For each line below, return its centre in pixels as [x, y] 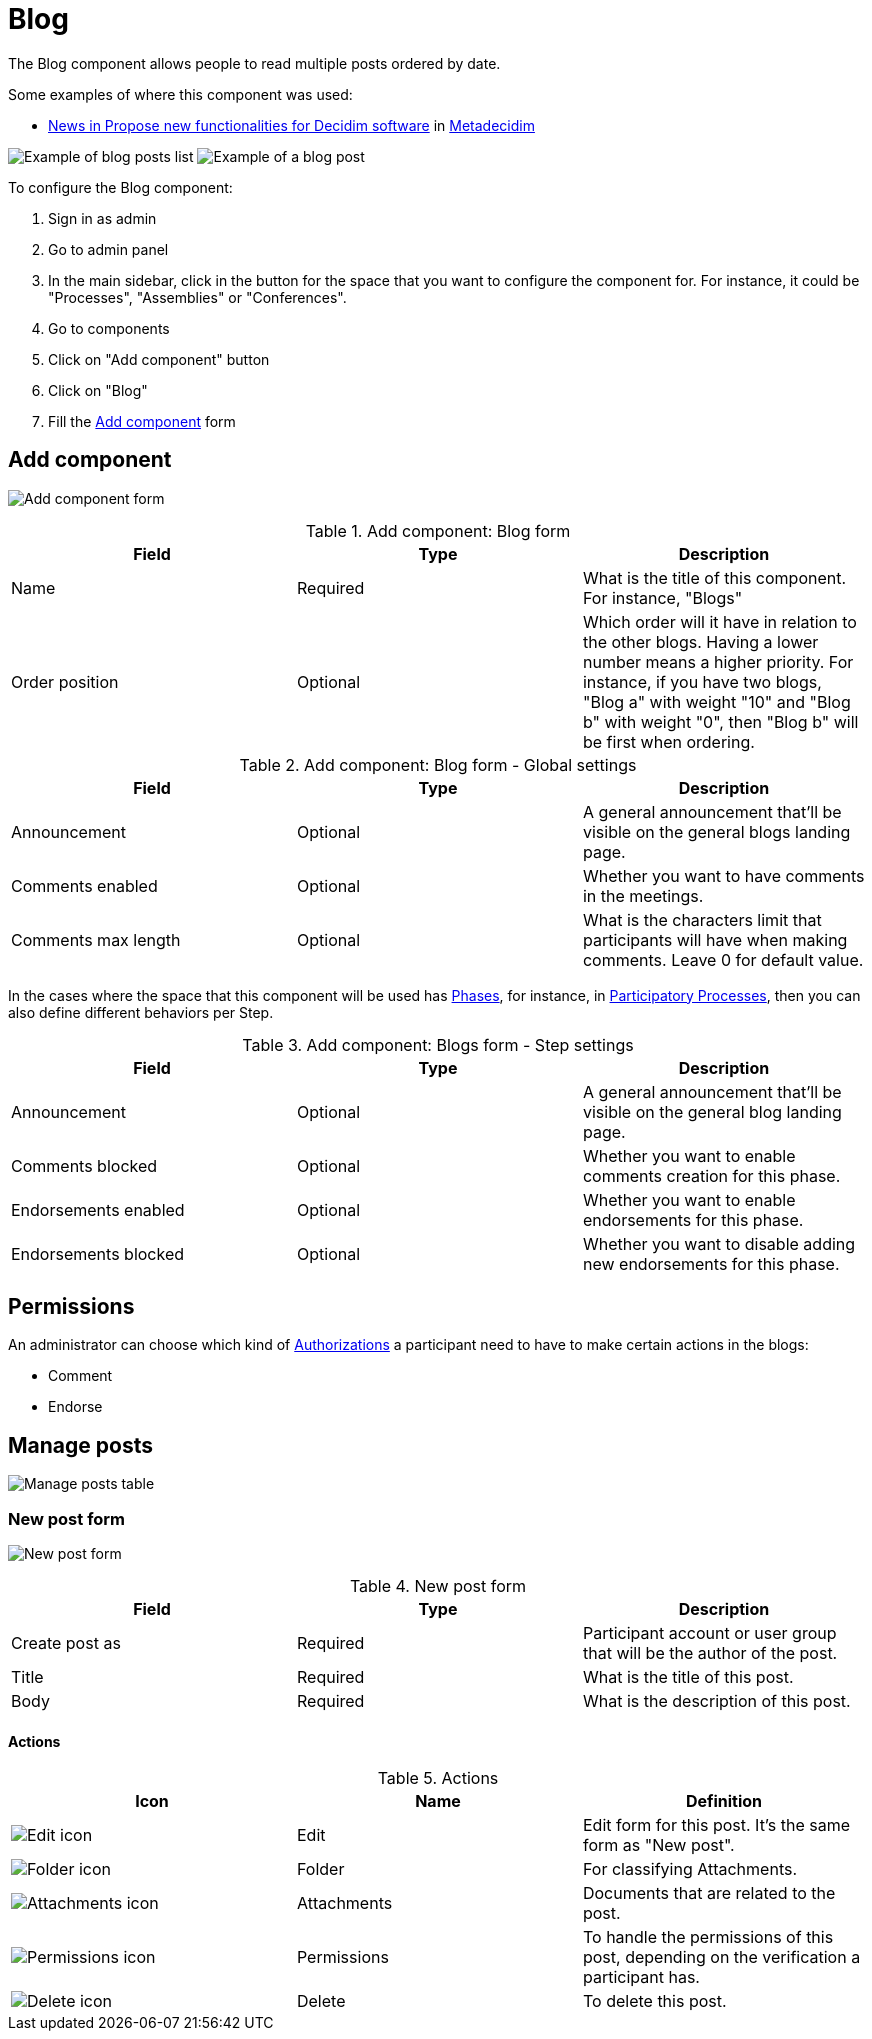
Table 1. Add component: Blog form [438, 530]
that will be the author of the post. [710, 1653]
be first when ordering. [668, 741]
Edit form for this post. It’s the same [716, 1825]
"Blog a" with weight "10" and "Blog [716, 701]
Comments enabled [84, 885]
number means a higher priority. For [718, 661]
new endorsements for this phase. [711, 1263]
